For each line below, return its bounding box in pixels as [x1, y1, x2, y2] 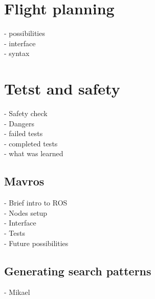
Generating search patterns [4, 263, 151, 278]
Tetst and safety [4, 78, 120, 99]
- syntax [4, 48, 30, 59]
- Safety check [4, 108, 48, 119]
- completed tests [4, 138, 58, 148]
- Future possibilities [4, 237, 69, 248]
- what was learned [4, 148, 63, 159]
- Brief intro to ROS [4, 197, 68, 208]
